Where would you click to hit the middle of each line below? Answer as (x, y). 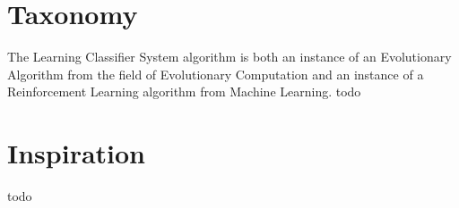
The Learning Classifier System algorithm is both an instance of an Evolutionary (229, 57)
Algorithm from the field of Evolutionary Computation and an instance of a (216, 74)
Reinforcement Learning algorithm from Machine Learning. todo (184, 92)
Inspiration (77, 153)
